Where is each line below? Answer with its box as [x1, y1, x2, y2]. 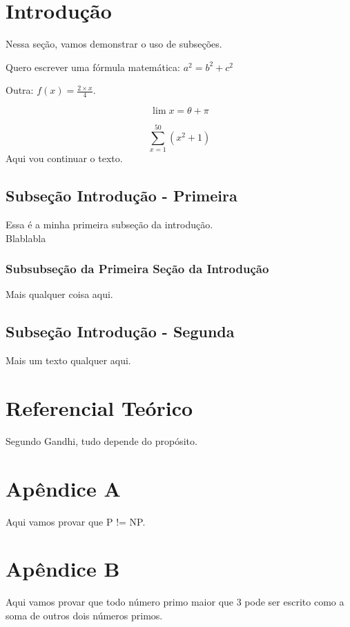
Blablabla [6, 230, 46, 245]
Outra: [6, 83, 34, 97]
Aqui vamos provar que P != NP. [6, 514, 146, 528]
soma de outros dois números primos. [6, 608, 163, 623]
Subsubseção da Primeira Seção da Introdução [6, 260, 269, 277]
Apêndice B [6, 555, 120, 583]
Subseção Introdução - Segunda [6, 321, 235, 342]
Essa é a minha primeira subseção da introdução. [6, 217, 213, 232]
